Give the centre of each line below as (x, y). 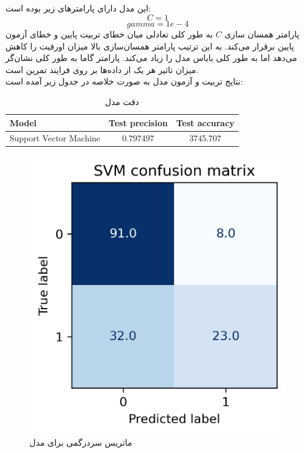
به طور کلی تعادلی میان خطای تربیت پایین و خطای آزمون (109, 34)
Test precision (138, 122)
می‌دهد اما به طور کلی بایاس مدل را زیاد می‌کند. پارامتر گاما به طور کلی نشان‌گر (151, 58)
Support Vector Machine (55, 138)
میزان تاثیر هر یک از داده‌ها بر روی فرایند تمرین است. (102, 69)
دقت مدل (122, 101)
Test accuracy (205, 122)
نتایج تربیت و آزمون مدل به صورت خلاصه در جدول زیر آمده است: (124, 81)
